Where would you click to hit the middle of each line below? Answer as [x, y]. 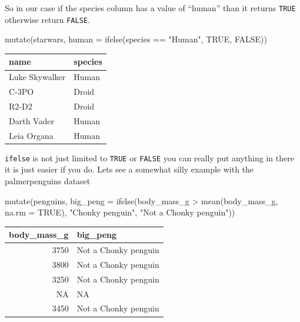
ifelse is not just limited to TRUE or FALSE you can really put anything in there [149, 157]
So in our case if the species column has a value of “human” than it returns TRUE [150, 8]
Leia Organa [31, 135]
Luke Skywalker [37, 77]
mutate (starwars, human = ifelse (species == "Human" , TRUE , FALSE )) [136, 39]
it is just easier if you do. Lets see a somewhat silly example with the [129, 169]
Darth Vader [31, 120]
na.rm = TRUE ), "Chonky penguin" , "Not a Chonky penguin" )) [120, 212]
